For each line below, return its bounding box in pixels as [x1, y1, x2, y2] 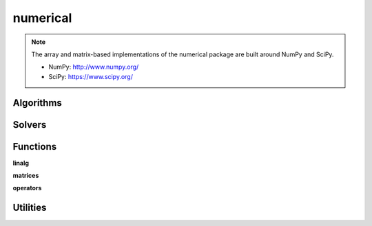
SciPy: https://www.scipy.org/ [48, 72, 134, 80]
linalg [12, 159, 30, 167]
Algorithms [12, 97, 62, 109]
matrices [12, 172, 39, 180]
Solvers [12, 119, 47, 131]
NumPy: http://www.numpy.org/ [48, 63, 139, 71]
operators [12, 184, 42, 192]
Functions [12, 141, 57, 152]
